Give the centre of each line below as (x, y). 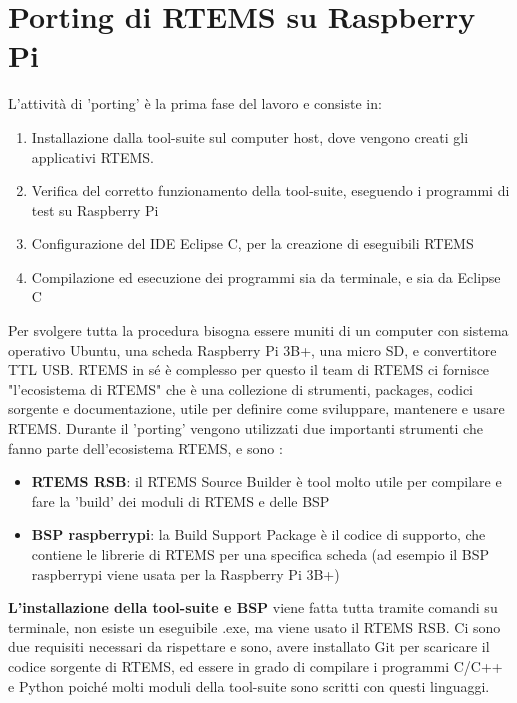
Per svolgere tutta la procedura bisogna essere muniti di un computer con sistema (258, 330)
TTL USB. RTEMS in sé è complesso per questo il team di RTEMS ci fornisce (249, 369)
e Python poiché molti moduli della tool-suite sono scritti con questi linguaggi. (249, 685)
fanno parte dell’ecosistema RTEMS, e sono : (145, 447)
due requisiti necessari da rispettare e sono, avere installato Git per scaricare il (249, 646)
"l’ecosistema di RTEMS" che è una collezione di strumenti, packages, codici (240, 388)
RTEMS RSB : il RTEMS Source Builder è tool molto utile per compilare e (266, 481)
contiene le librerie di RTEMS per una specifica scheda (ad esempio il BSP (260, 554)
